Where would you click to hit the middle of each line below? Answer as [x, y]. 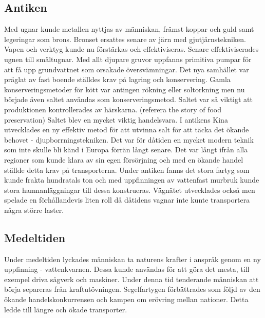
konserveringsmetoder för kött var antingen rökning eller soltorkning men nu [125, 89]
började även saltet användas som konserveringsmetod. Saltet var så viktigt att [128, 99]
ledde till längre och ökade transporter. [66, 309]
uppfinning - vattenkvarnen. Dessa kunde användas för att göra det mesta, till [127, 269]
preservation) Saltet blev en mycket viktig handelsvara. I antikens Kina [116, 119]
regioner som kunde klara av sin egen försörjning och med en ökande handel [124, 159]
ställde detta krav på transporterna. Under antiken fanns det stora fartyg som [127, 170]
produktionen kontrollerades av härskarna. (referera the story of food [113, 109]
